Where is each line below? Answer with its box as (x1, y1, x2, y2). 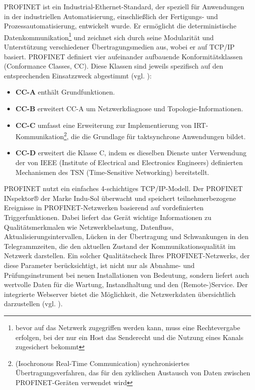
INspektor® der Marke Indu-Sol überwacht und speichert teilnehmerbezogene (4, 193, 236, 203)
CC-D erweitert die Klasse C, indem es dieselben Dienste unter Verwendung (15, 147, 247, 158)
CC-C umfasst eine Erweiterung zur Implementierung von (15, 120, 192, 130)
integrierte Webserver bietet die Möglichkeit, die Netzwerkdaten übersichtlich (4, 289, 236, 299)
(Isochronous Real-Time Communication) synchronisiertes (15, 358, 190, 368)
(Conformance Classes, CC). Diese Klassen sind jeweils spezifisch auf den (4, 61, 223, 71)
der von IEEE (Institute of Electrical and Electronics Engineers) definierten (15, 157, 243, 168)
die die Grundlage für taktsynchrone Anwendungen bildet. (71, 131, 246, 141)
